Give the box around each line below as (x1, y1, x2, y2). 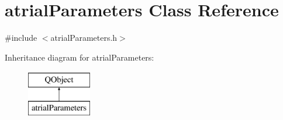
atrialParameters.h (50, 31, 118, 44)
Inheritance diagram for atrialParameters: (5, 51, 154, 63)
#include (5, 31, 37, 44)
